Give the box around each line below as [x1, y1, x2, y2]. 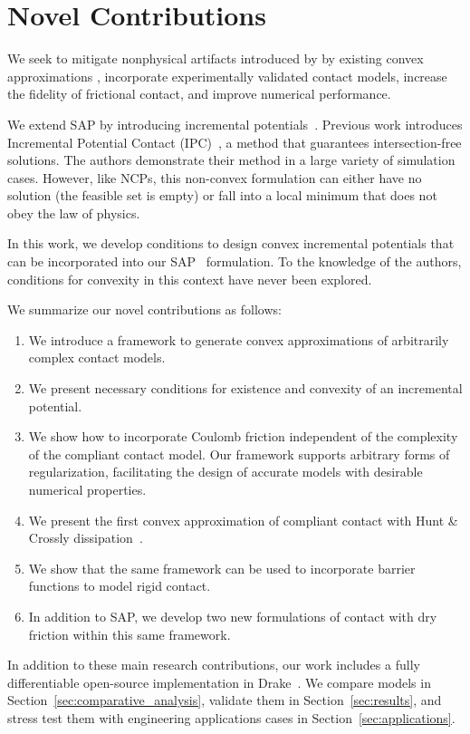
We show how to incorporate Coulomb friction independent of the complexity [28, 427, 458, 446]
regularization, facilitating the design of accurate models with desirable [28, 462, 423, 481]
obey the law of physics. [7, 203, 140, 222]
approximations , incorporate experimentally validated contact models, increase [7, 66, 447, 85]
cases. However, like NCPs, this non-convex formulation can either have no [7, 168, 422, 187]
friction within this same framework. [28, 624, 231, 643]
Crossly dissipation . [28, 528, 143, 547]
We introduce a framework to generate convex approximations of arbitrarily [28, 330, 449, 349]
